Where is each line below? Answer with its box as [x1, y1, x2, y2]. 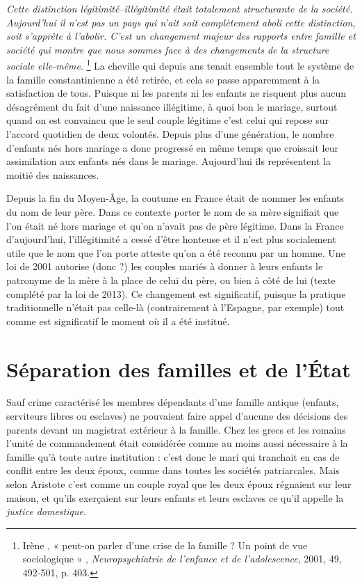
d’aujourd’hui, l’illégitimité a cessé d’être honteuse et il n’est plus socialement [6, 232, 336, 246]
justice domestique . [6, 504, 86, 519]
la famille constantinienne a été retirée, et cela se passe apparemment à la [6, 72, 320, 86]
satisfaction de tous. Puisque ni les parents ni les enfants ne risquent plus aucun [6, 86, 347, 100]
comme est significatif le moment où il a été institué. [6, 313, 230, 328]
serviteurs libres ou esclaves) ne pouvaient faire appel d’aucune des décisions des [6, 409, 348, 423]
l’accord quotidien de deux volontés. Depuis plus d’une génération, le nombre [6, 127, 334, 141]
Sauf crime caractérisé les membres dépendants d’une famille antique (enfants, [6, 395, 339, 409]
